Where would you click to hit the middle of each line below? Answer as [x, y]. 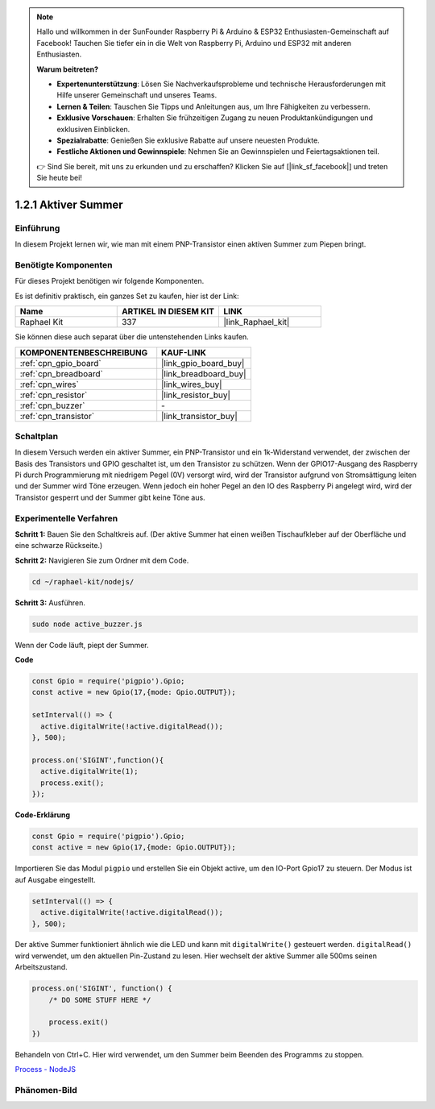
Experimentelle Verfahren [66, 518]
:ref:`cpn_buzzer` [52, 405]
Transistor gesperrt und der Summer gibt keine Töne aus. [110, 497]
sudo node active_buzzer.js [87, 624]
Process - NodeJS [46, 1070]
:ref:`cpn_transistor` [57, 416]
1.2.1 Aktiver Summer [69, 204]
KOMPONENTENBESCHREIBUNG [84, 352]
